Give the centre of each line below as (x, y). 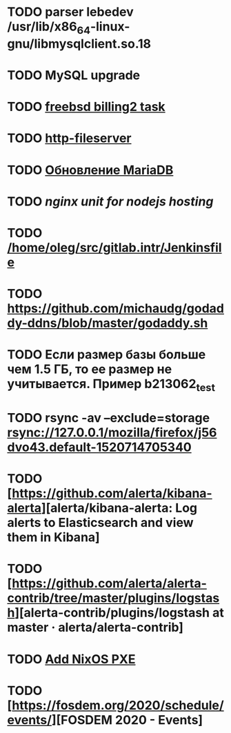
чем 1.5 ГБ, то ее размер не (90, 369)
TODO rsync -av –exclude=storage (109, 418)
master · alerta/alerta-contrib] (96, 627)
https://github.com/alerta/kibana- (112, 493)
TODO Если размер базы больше (107, 355)
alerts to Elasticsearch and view (101, 523)
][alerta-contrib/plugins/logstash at (119, 613)
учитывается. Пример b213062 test (111, 385)
